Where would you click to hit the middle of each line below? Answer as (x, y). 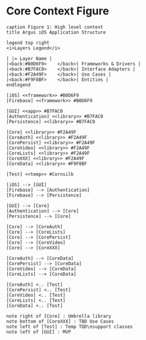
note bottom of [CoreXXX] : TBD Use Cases (60, 321)
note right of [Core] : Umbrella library (59, 316)
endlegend (19, 85)
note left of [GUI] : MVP (38, 332)
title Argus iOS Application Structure (56, 32)
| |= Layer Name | (29, 58)
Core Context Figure (58, 11)
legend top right (28, 43)
